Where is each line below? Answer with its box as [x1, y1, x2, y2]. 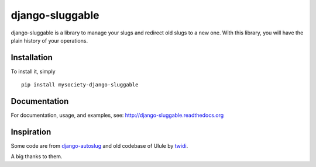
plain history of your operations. [11, 37, 88, 44]
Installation [11, 53, 53, 62]
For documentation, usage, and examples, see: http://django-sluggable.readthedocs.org [11, 112, 224, 119]
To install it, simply [11, 68, 56, 75]
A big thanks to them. [11, 153, 63, 160]
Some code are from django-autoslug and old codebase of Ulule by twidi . [11, 142, 188, 149]
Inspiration [11, 127, 51, 137]
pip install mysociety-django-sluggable [21, 82, 139, 88]
